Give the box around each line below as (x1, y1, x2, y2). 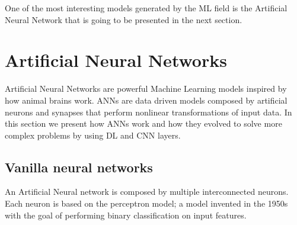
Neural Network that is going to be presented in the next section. (5, 13, 242, 25)
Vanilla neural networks (5, 157, 153, 176)
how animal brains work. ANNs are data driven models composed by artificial (5, 94, 288, 106)
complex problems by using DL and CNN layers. (5, 128, 181, 141)
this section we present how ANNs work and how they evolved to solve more (5, 117, 282, 130)
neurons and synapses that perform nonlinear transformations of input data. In (5, 105, 292, 118)
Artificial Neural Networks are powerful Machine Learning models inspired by (5, 82, 287, 95)
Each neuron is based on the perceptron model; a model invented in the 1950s (5, 197, 288, 210)
